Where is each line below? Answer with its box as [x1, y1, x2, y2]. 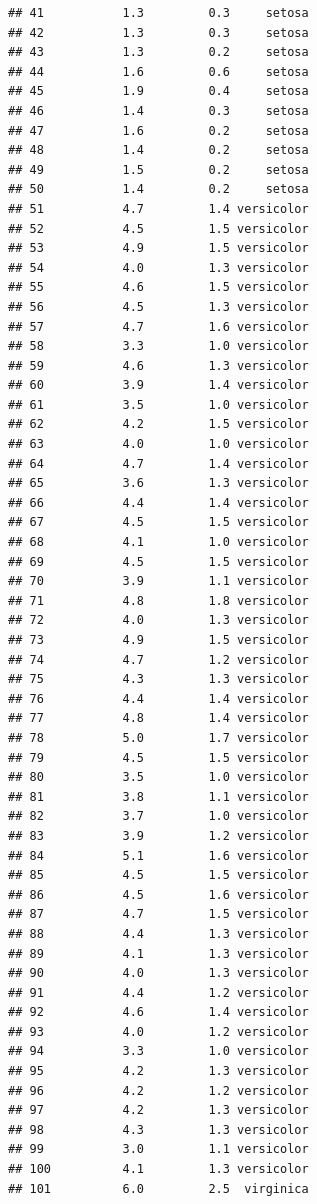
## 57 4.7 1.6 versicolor [8, 319, 309, 334]
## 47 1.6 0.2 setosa [8, 123, 309, 138]
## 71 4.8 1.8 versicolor [8, 593, 309, 608]
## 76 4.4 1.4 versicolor [8, 691, 309, 706]
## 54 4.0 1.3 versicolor [8, 260, 309, 275]
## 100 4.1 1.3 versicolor [8, 1162, 309, 1177]
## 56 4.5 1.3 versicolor [8, 299, 309, 314]
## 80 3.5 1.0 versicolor [8, 770, 309, 785]
